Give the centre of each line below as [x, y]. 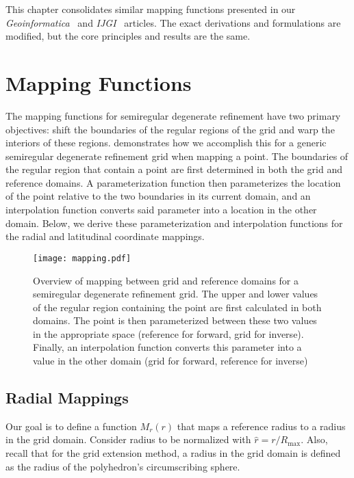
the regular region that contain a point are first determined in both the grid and [174, 169]
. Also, [314, 439]
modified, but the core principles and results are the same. [128, 36]
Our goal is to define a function [71, 426]
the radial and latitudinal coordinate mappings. [105, 236]
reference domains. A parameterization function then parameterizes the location [173, 182]
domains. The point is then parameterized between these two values [175, 320]
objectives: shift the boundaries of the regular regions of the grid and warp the [170, 129]
